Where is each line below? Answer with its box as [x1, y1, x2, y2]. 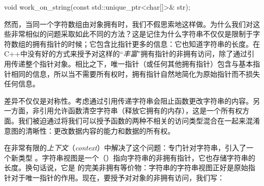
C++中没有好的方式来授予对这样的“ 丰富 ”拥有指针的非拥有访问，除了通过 [4, 48, 248, 59]
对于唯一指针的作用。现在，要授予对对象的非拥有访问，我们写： [11, 172, 224, 182]
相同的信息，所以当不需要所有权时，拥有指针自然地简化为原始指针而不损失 [11, 68, 260, 79]
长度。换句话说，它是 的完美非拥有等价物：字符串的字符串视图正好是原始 [4, 162, 248, 173]
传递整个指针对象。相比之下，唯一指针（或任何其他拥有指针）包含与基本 [11, 58, 253, 69]
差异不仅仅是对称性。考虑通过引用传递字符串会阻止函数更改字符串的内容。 [4, 95, 253, 106]
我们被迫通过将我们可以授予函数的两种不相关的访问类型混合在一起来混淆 [18, 115, 260, 126]
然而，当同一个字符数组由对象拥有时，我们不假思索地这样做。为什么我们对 [4, 18, 253, 29]
